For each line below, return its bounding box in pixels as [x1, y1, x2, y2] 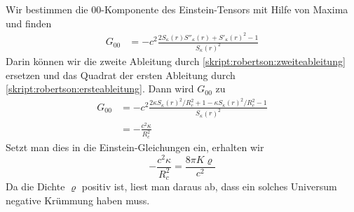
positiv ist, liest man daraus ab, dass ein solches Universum [81, 179, 337, 194]
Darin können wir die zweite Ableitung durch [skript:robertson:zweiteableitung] [6, 53, 346, 68]
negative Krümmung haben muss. [6, 193, 150, 208]
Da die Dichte [6, 179, 65, 194]
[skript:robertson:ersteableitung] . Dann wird [6, 81, 194, 96]
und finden [6, 15, 52, 30]
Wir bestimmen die [6, 2, 88, 16]
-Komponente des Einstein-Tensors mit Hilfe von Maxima [101, 2, 348, 16]
